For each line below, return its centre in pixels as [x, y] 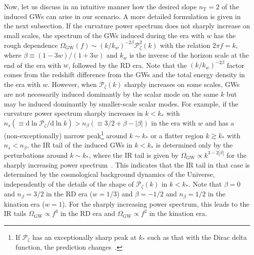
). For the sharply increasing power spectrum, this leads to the [156, 203]
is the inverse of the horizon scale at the [189, 55]
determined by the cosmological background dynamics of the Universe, [109, 174]
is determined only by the [194, 145]
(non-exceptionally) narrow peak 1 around [66, 134]
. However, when [72, 84]
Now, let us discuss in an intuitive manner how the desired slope [100, 6]
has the [225, 35]
